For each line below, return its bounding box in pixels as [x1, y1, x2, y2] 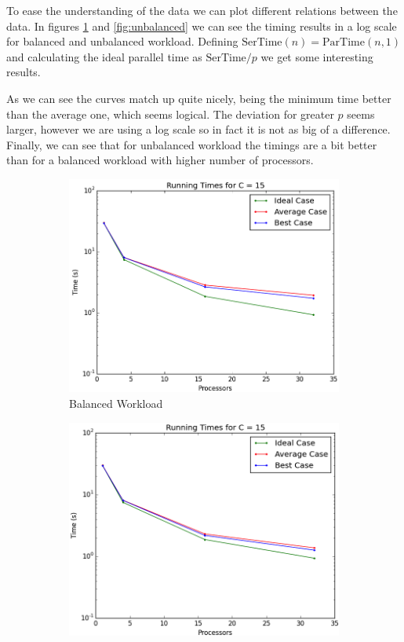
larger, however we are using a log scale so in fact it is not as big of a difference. [6, 121, 391, 138]
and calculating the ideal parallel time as [6, 48, 202, 64]
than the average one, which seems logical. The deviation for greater [6, 105, 334, 122]
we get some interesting [260, 48, 373, 64]
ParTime [322, 37, 365, 49]
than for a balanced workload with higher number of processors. [6, 152, 314, 168]
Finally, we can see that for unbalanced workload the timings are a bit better [6, 136, 377, 152]
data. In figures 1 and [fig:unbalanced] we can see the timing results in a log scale [6, 17, 397, 34]
